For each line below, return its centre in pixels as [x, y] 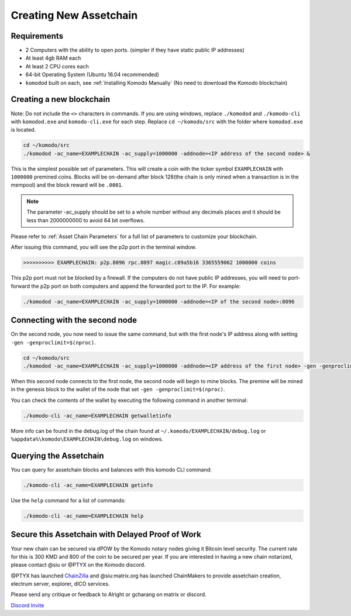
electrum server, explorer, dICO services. [60, 584]
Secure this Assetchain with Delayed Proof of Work [106, 534]
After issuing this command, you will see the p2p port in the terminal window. [104, 247]
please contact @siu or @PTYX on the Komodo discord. [78, 565]
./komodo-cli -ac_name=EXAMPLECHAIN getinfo [88, 485]
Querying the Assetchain [58, 455]
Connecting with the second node [74, 320]
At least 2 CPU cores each [57, 66]
